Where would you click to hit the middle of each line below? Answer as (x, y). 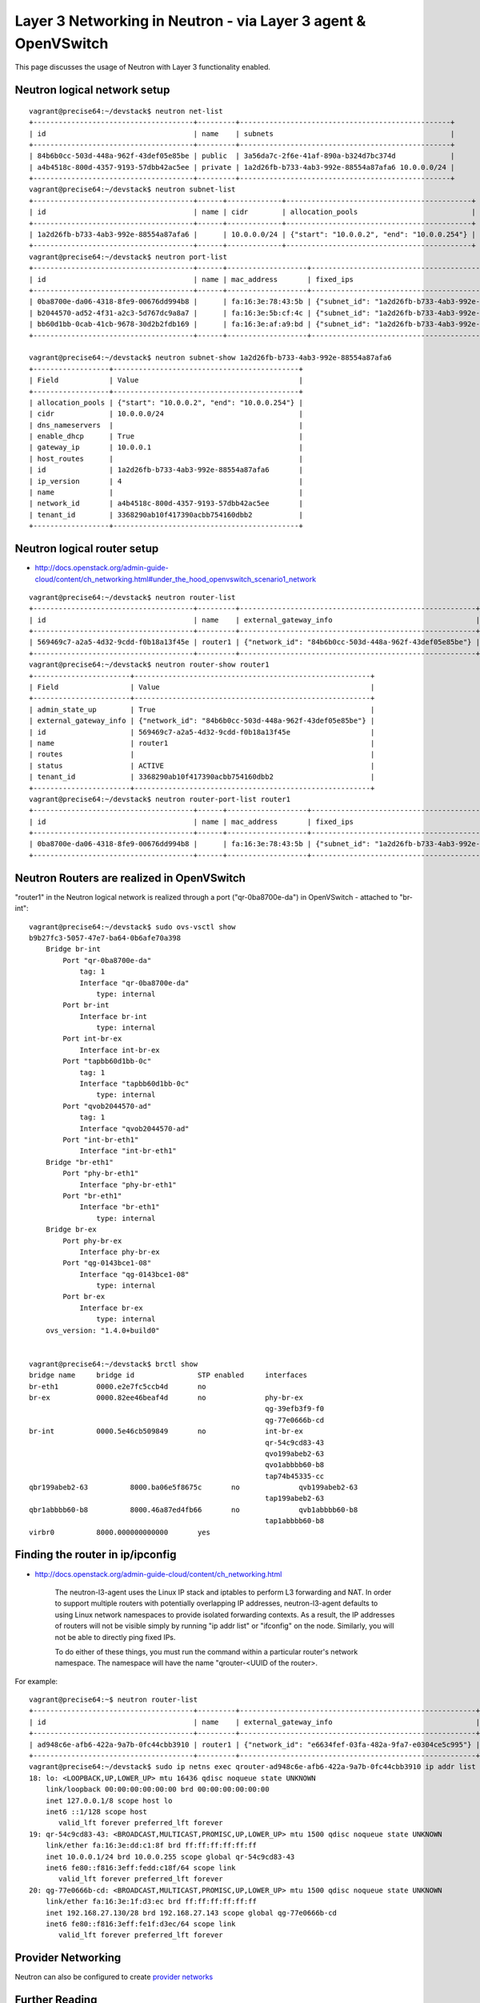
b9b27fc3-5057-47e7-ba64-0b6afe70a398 (105, 938)
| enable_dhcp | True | (166, 436)
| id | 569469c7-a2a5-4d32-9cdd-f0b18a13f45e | (202, 732)
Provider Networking (68, 1958)
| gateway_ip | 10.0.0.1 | (166, 447)
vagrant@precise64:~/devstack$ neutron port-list (128, 257)
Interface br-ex (111, 1308)
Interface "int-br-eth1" (128, 1151)
